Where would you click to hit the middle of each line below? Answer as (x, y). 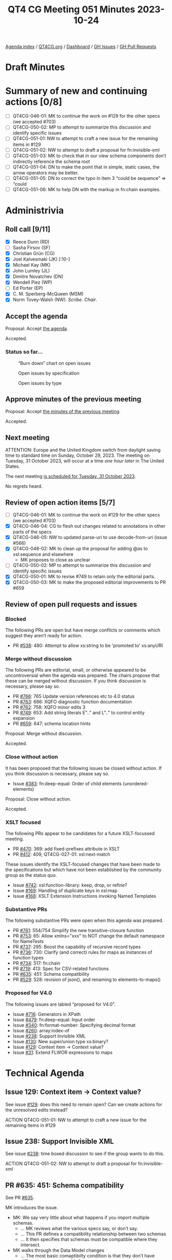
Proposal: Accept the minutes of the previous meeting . (63, 412)
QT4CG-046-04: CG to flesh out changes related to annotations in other (89, 526)
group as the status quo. (31, 875)
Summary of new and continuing (77, 91)
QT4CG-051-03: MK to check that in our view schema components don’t (89, 156)
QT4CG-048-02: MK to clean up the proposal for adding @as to (80, 549)
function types (28, 958)
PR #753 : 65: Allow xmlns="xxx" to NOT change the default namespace (89, 936)
